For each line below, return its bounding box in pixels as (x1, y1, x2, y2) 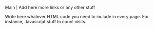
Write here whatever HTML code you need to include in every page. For (5, 14, 149, 19)
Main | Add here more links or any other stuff (5, 5, 95, 10)
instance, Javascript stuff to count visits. (5, 19, 87, 24)
